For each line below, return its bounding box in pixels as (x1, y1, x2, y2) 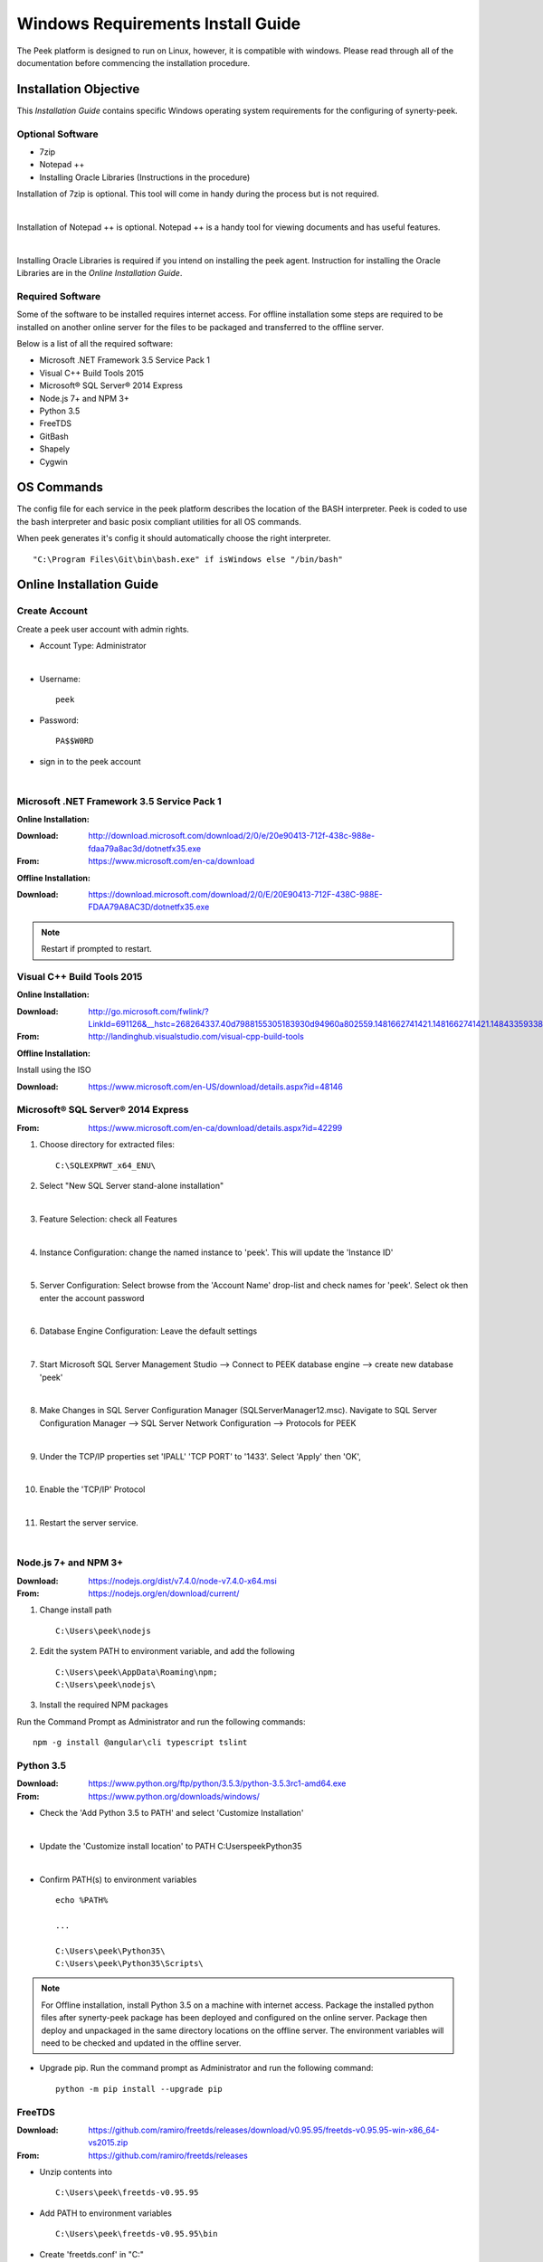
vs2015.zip (88, 2137, 129, 2148)
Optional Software (16, 128, 99, 140)
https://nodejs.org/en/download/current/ (88, 1588, 240, 1599)
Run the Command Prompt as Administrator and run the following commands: (16, 1716, 306, 1727)
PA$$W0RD (55, 736, 94, 746)
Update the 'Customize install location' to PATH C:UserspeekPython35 (39, 1840, 302, 1851)
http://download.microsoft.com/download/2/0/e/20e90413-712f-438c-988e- (88, 831, 376, 841)
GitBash (39, 431, 70, 442)
